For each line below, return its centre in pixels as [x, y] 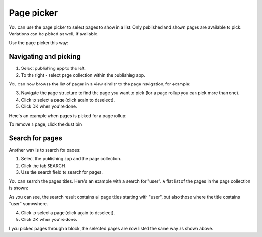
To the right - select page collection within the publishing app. [83, 75]
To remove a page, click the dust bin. [46, 124]
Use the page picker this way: [39, 43]
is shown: [19, 188]
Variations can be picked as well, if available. [54, 34]
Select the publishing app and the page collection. [71, 159]
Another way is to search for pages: [45, 150]
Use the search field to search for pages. [62, 172]
